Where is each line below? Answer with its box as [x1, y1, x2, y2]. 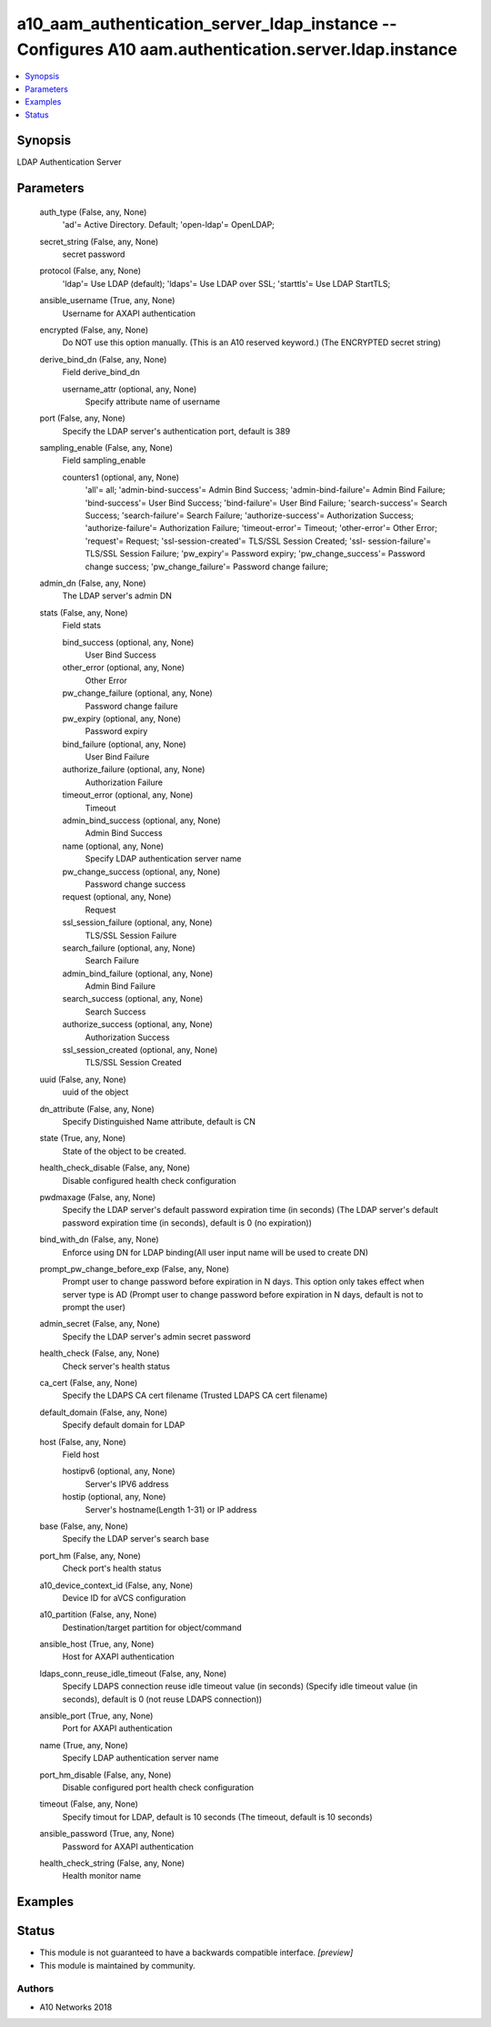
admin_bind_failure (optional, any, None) [62, 968, 214, 979]
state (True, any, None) [39, 1133, 126, 1144]
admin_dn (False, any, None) [39, 577, 146, 588]
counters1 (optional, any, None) [62, 472, 180, 483]
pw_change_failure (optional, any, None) [62, 688, 213, 698]
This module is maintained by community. [39, 1960, 195, 1971]
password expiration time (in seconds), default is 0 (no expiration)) [62, 1217, 313, 1228]
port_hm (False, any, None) [39, 1550, 141, 1561]
